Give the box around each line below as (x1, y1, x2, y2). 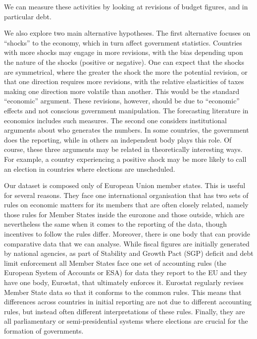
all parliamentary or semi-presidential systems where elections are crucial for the (4, 316, 248, 326)
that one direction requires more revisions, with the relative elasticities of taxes (4, 76, 244, 87)
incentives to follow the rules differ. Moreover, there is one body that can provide (4, 229, 251, 239)
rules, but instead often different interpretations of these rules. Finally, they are (4, 306, 245, 316)
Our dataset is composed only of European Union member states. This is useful (4, 180, 246, 191)
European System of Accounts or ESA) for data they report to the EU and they (4, 267, 247, 278)
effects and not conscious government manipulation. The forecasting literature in (4, 105, 249, 115)
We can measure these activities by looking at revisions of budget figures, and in (4, 1, 248, 11)
